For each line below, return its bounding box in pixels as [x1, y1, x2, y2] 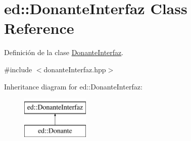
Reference [4, 18, 74, 38]
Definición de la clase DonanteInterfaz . [4, 47, 124, 58]
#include [4, 64, 32, 74]
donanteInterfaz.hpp [43, 64, 106, 74]
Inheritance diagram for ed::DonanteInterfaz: [4, 81, 142, 91]
